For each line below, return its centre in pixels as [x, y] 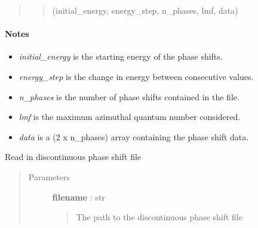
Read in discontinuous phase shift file [73, 157]
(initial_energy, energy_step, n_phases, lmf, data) [145, 10]
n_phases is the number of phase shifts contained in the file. [129, 96]
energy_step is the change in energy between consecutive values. [136, 76]
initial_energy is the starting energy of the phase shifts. [121, 56]
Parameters [49, 176]
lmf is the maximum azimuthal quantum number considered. [130, 117]
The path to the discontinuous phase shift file [159, 217]
